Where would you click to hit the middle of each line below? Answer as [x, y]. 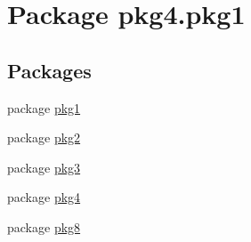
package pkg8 [44, 226]
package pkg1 [44, 107]
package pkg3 [44, 167]
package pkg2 [44, 137]
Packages [49, 70]
